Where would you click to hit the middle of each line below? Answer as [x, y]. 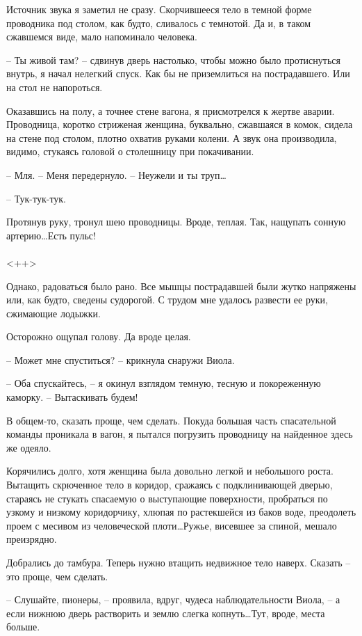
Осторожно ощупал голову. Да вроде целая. [99, 336]
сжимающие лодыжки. [54, 313]
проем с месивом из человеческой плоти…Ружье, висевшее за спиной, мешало [172, 525]
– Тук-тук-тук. [36, 198]
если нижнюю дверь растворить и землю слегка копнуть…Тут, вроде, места [166, 613]
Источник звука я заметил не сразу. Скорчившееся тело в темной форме [159, 9]
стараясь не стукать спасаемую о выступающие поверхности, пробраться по [167, 498]
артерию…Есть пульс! [51, 235]
